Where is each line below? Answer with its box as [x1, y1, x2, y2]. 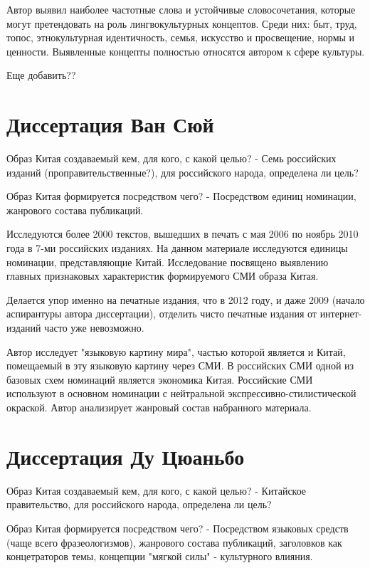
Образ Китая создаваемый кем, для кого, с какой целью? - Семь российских [6, 151, 337, 166]
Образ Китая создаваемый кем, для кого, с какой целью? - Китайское [6, 483, 307, 498]
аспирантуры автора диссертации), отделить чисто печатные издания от [6, 306, 317, 321]
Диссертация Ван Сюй [6, 110, 214, 139]
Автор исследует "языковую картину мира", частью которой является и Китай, [6, 344, 346, 359]
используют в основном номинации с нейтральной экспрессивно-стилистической [6, 386, 356, 401]
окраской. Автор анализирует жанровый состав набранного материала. [6, 400, 312, 414]
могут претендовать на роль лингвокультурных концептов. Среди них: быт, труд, [6, 16, 357, 31]
